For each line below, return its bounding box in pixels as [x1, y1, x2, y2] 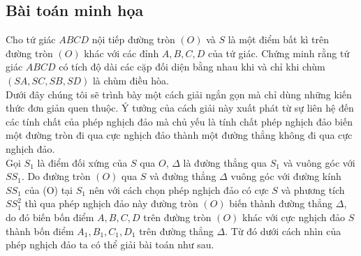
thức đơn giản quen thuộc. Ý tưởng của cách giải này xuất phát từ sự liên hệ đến [6, 100, 354, 115]
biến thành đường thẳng [229, 196, 333, 211]
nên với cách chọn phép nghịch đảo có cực [89, 182, 269, 197]
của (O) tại [24, 182, 73, 197]
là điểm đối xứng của [37, 155, 128, 170]
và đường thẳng [149, 169, 216, 183]
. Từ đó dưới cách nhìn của [225, 223, 341, 238]
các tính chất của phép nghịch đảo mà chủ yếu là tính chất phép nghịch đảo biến [6, 114, 353, 128]
